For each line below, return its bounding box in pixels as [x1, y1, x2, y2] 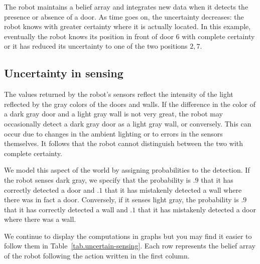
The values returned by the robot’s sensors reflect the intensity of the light [4, 89, 233, 99]
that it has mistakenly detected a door [138, 204, 256, 214]
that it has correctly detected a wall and [4, 204, 128, 214]
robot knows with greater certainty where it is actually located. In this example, [4, 21, 251, 32]
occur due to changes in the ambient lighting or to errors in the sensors [4, 128, 223, 139]
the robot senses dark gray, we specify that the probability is [4, 174, 191, 185]
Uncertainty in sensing [4, 65, 123, 81]
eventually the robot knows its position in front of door [4, 31, 174, 41]
